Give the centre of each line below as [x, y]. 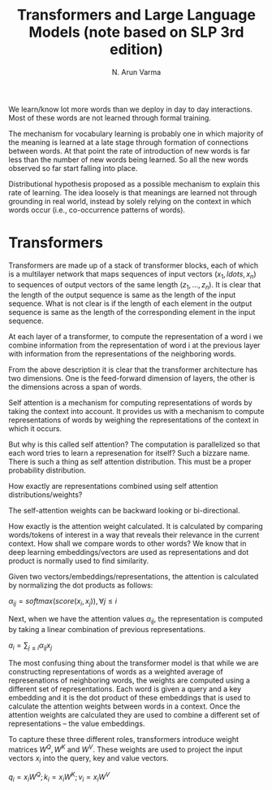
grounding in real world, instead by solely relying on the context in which [130, 201]
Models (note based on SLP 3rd [136, 32]
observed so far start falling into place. [73, 168]
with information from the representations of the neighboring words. [123, 354]
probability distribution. [47, 470]
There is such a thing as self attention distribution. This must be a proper [130, 462]
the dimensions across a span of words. [75, 387]
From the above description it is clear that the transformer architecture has [133, 370]
